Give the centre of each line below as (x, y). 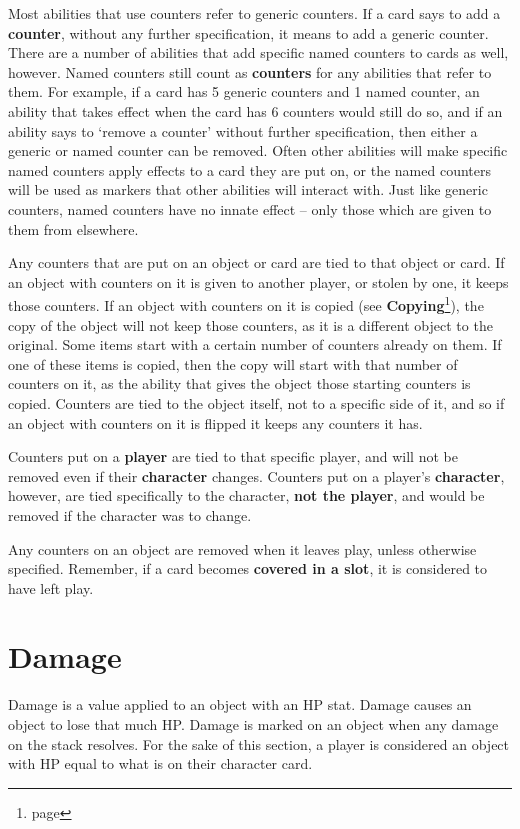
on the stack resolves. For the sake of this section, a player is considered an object (259, 743)
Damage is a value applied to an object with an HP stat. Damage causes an (240, 704)
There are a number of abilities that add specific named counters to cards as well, (258, 52)
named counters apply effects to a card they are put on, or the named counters (249, 169)
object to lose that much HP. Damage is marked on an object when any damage (253, 724)
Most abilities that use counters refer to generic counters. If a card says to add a (254, 13)
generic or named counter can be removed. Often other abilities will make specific (258, 150)
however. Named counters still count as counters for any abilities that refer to (250, 71)
